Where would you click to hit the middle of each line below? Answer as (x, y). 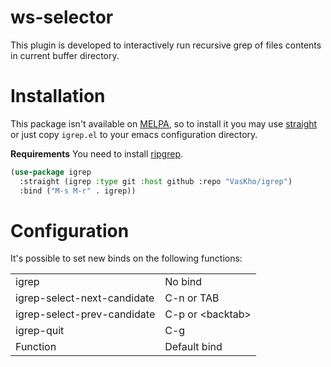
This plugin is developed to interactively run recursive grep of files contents (166, 45)
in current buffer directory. (65, 55)
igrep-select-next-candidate (85, 298)
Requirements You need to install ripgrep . (97, 153)
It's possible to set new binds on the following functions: (126, 258)
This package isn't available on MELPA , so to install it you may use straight (164, 123)
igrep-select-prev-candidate (85, 314)
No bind (183, 282)
